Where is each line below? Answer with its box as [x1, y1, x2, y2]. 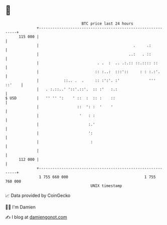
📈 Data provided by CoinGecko [5, 192, 71, 198]
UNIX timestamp [90, 183, 122, 188]
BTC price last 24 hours [81, 21, 134, 26]
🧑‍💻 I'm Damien [5, 204, 36, 210]
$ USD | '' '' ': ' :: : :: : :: [5, 95, 115, 101]
